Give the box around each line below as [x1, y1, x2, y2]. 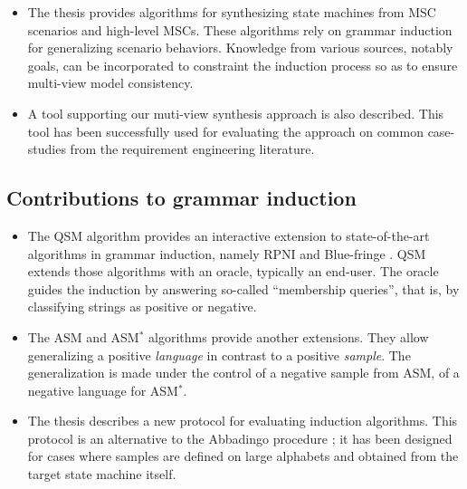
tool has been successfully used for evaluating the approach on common [27, 121, 424, 140]
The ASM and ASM [27, 327, 139, 346]
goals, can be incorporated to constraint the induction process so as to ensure [27, 55, 458, 74]
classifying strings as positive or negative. [27, 297, 257, 316]
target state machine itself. [27, 465, 176, 484]
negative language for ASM [27, 380, 178, 399]
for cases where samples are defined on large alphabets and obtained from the [27, 446, 459, 465]
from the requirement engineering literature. [70, 139, 315, 158]
